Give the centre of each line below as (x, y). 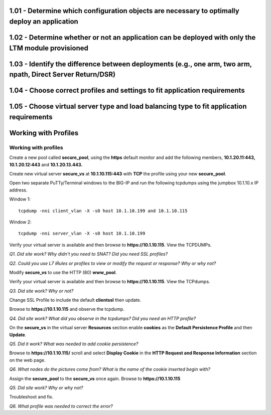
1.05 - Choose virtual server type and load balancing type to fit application (128, 107)
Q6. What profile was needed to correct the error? (61, 406)
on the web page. (27, 360)
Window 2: (21, 222)
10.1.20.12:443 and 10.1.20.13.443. (46, 164)
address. (18, 190)
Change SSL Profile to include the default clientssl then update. (75, 300)
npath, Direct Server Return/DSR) (62, 74)
